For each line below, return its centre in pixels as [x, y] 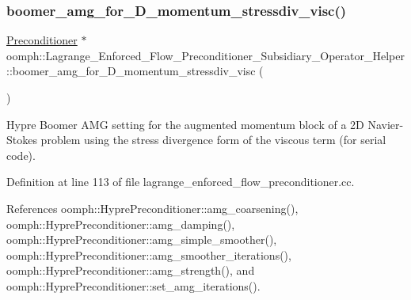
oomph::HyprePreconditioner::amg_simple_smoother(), [142, 239]
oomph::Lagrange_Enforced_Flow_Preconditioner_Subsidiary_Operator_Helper [205, 55]
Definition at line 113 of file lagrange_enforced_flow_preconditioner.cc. [181, 182]
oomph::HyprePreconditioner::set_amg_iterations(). [133, 285]
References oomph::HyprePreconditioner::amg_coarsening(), [152, 208]
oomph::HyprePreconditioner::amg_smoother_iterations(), [149, 254]
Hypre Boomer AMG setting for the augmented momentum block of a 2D [185, 124]
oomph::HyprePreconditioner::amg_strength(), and [131, 270]
